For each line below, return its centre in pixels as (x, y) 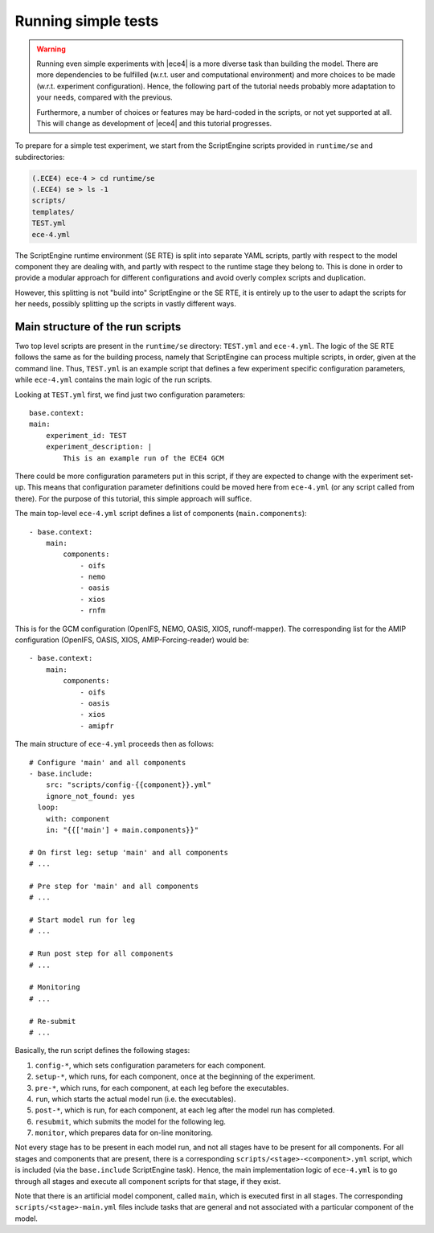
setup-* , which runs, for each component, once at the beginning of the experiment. (175, 1076)
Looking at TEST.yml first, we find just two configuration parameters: (130, 395)
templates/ (53, 212)
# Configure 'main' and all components (108, 762)
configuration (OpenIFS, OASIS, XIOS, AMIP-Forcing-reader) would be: (132, 640)
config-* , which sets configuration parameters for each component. (150, 1065)
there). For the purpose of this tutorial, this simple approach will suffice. (133, 498)
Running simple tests (87, 21)
